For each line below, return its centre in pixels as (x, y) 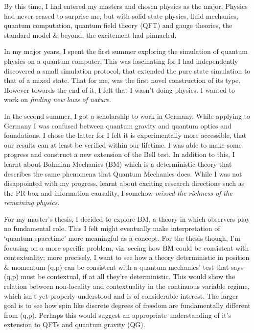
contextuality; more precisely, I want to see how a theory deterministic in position (127, 257)
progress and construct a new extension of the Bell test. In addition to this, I (119, 154)
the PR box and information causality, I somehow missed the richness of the (118, 192)
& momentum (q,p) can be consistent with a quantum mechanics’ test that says (124, 267)
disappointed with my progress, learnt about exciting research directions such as (124, 183)
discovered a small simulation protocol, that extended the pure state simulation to (127, 70)
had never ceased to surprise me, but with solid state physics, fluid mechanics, (121, 15)
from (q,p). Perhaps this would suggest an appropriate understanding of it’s (118, 315)
